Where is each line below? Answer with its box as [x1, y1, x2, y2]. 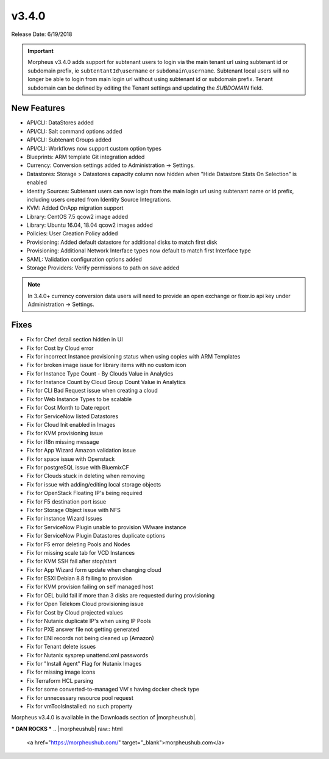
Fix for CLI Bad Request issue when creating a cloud [26, 387, 158, 394]
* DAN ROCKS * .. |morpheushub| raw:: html [11, 725, 123, 732]
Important [27, 47, 54, 54]
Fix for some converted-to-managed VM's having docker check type [26, 686, 199, 693]
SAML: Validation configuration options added [26, 255, 143, 263]
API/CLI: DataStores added [26, 119, 94, 126]
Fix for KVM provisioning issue [26, 430, 104, 437]
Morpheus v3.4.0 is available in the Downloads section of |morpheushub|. [11, 714, 197, 721]
